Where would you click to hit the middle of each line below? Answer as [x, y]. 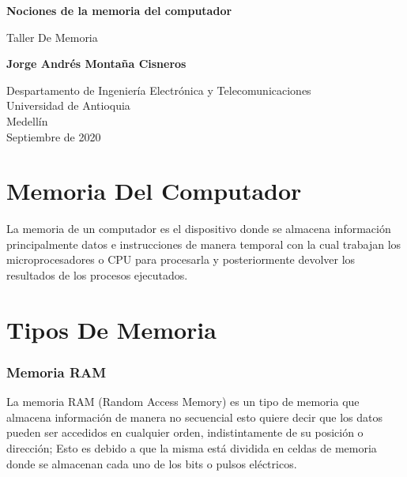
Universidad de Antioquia [68, 105]
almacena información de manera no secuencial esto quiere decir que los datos [195, 417]
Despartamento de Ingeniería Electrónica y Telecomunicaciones [159, 90]
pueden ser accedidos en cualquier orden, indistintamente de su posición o [185, 432]
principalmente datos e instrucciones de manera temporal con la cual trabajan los [204, 244]
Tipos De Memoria [111, 329]
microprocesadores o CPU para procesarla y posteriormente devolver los [181, 259]
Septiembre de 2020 [54, 136]
